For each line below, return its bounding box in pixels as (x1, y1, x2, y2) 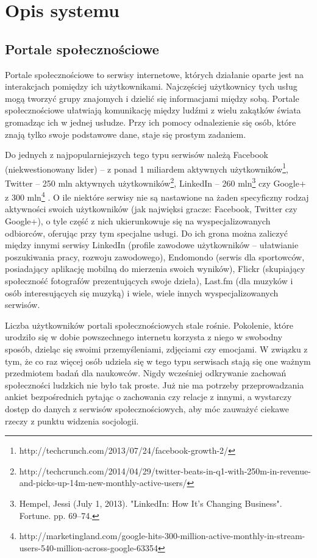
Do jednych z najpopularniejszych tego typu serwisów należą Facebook (5, 148, 268, 161)
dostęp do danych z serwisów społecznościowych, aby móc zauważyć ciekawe (5, 402, 289, 415)
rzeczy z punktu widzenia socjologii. (5, 414, 139, 427)
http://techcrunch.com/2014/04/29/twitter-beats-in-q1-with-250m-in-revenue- (19, 464, 311, 477)
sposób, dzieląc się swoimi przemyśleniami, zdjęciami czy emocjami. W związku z (5, 343, 308, 356)
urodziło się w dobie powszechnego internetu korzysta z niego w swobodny (5, 331, 283, 343)
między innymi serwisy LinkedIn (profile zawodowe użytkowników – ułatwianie (5, 238, 299, 251)
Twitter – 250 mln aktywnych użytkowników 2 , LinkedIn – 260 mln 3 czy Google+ (5, 174, 306, 189)
